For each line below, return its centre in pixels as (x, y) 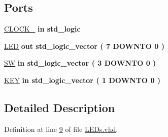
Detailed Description (60, 107)
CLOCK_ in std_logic (42, 29)
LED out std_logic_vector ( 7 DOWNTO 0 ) (84, 46)
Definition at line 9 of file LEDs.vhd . (61, 129)
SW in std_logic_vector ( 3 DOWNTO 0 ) (80, 63)
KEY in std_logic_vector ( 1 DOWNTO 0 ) (82, 80)
